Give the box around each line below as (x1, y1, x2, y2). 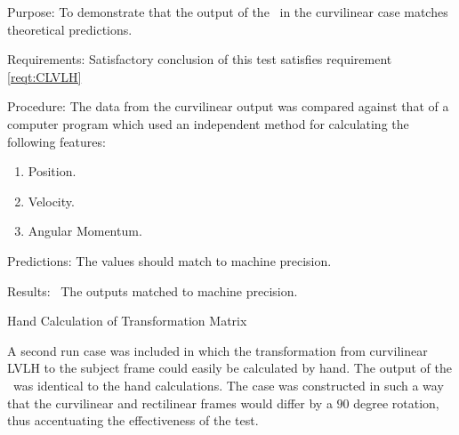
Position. (28, 162, 76, 181)
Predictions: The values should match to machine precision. (7, 251, 332, 270)
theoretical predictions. (7, 20, 133, 38)
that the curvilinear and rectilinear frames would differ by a (7, 393, 333, 412)
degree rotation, (353, 393, 439, 412)
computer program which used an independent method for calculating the (7, 114, 409, 133)
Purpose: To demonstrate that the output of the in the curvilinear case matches (7, 3, 448, 20)
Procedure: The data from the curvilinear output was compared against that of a (7, 97, 449, 116)
